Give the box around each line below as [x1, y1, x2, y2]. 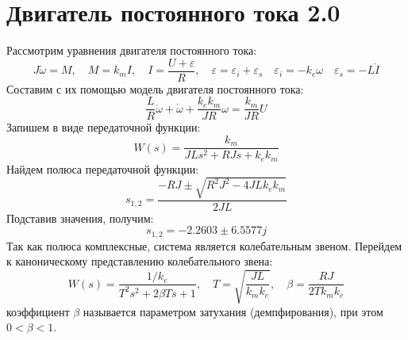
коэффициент [6, 303, 70, 319]
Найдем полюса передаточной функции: [6, 160, 199, 177]
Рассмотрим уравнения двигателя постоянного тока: [6, 42, 257, 59]
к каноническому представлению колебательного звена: [6, 253, 273, 269]
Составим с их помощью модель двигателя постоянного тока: [6, 80, 304, 97]
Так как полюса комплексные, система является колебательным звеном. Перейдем [6, 237, 402, 254]
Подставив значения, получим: [6, 209, 154, 226]
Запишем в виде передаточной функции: [6, 119, 201, 136]
